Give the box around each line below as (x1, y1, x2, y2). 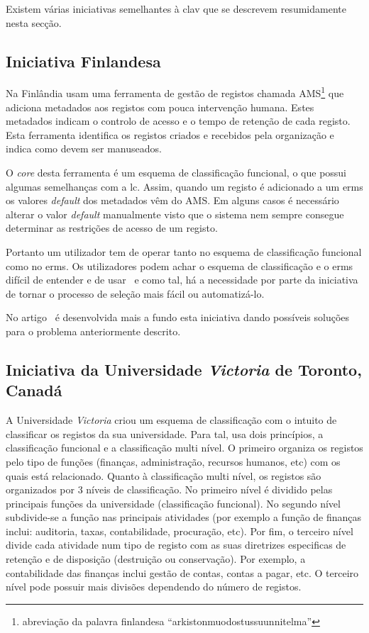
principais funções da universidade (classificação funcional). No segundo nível (6, 495, 341, 510)
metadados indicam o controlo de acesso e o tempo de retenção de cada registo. (6, 113, 351, 128)
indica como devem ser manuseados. (6, 141, 162, 156)
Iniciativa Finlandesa (6, 50, 161, 72)
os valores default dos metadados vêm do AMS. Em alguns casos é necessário (6, 193, 339, 208)
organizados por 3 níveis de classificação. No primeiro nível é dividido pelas (6, 482, 333, 497)
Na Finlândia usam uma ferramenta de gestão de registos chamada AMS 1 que (6, 84, 344, 101)
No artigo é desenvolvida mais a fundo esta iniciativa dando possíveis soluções (6, 310, 350, 325)
